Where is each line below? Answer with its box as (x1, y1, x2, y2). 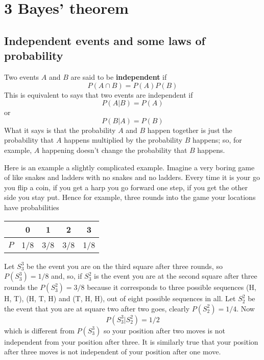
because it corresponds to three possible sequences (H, (87, 282, 256, 292)
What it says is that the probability (4, 124, 116, 135)
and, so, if (51, 271, 82, 281)
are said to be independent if (70, 71, 167, 82)
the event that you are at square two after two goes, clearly (4, 303, 190, 313)
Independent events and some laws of (4, 32, 205, 48)
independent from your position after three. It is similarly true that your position (4, 336, 258, 347)
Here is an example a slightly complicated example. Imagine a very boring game (4, 162, 255, 172)
